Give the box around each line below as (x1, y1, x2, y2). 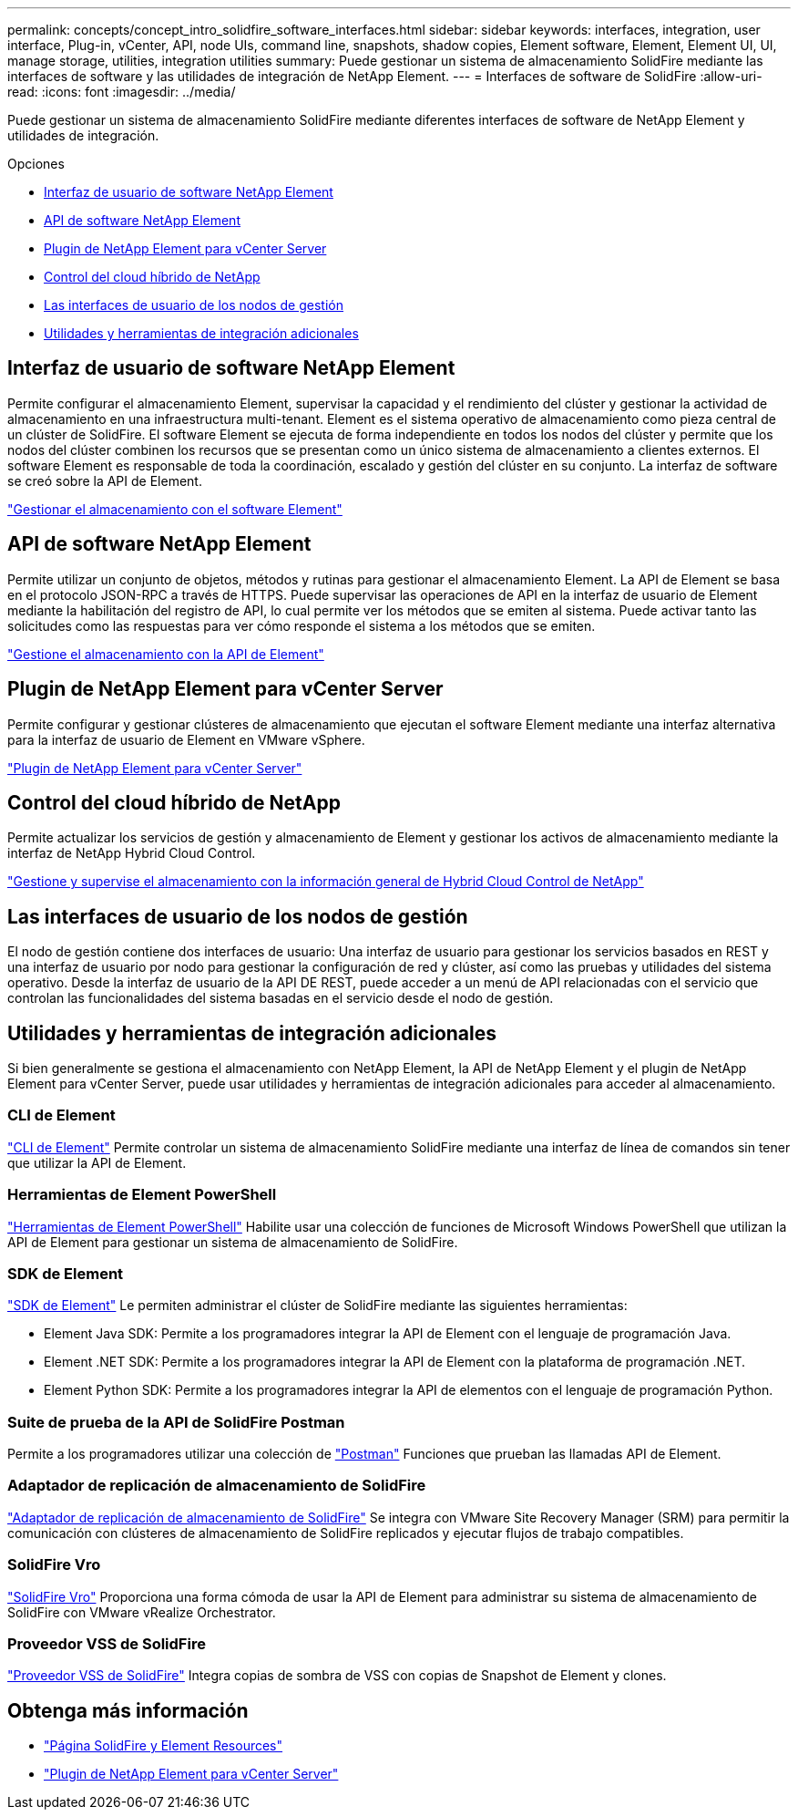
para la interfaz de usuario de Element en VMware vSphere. (7, 731, 365, 748)
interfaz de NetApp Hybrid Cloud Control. (7, 845, 256, 862)
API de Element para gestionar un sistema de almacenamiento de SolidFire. (7, 1234, 458, 1250)
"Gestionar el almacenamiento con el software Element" (7, 501, 343, 517)
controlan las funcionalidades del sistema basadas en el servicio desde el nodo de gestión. (7, 990, 554, 1007)
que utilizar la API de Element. (7, 1154, 187, 1171)
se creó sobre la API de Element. (7, 472, 202, 489)
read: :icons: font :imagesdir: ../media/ (7, 84, 236, 99)
